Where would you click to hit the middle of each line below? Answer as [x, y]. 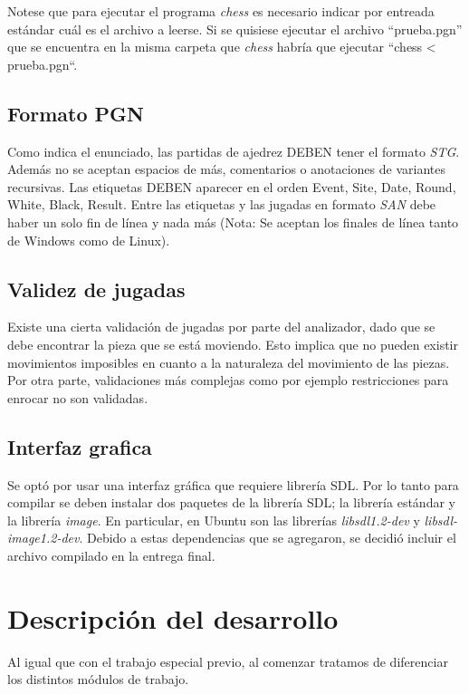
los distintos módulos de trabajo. [98, 679]
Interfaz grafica [80, 446]
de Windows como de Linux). [89, 240]
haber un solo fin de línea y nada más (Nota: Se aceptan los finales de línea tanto [233, 222]
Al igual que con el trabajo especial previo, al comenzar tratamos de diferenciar [228, 661]
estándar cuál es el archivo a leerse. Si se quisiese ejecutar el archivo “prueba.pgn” [235, 29]
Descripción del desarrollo [173, 617]
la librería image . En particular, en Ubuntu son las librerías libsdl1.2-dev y [214, 520]
